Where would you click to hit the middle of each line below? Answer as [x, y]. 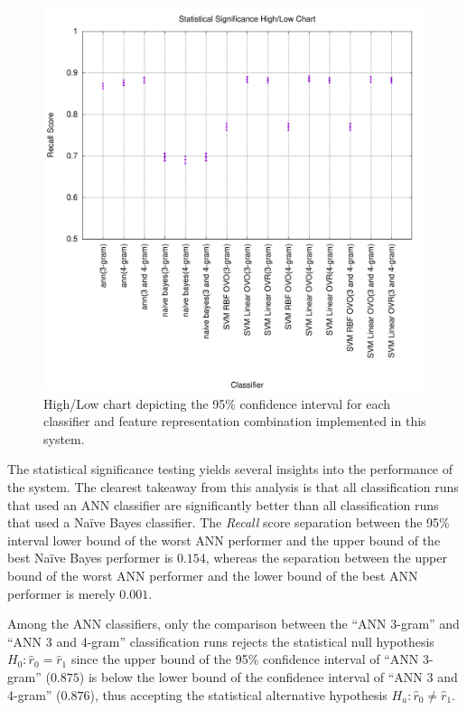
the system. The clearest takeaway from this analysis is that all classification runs [233, 486]
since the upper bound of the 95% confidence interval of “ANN [245, 659]
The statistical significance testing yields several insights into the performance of [230, 469]
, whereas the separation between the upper [326, 558]
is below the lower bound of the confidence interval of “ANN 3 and [273, 676]
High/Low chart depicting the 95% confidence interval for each [217, 403]
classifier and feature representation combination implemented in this [235, 421]
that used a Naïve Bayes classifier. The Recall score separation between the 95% [229, 522]
